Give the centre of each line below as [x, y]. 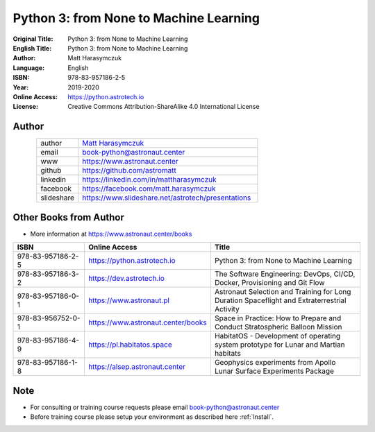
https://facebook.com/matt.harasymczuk [149, 189]
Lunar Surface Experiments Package [274, 371]
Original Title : [33, 39]
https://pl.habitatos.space [130, 345]
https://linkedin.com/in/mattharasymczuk [149, 180]
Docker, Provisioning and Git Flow [269, 283]
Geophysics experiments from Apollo [275, 363]
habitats [227, 354]
